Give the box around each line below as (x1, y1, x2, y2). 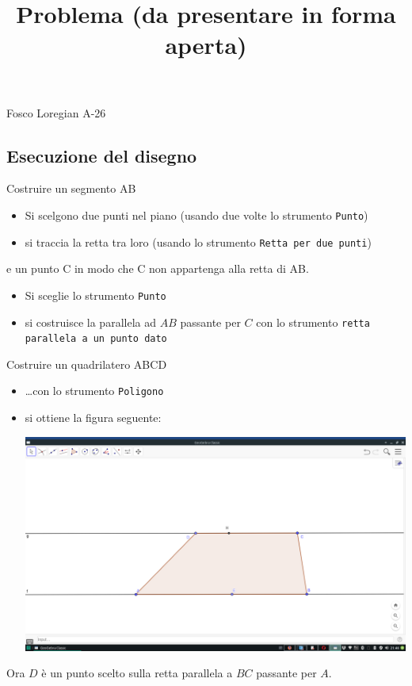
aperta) (165, 29, 247, 61)
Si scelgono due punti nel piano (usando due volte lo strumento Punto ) (25, 206, 368, 223)
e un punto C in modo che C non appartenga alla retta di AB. (6, 260, 309, 277)
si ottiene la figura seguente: (25, 409, 162, 426)
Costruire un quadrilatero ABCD (6, 355, 167, 372)
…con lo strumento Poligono (25, 382, 164, 399)
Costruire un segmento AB (6, 180, 136, 197)
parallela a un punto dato (25, 333, 167, 345)
